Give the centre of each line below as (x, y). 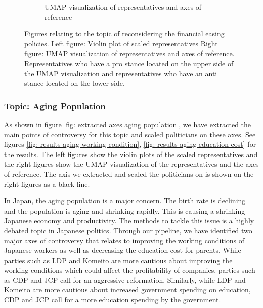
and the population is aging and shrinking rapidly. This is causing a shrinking (125, 210)
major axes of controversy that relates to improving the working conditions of (124, 240)
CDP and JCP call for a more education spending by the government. (113, 300)
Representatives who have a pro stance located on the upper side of (129, 63)
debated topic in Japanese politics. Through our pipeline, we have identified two (128, 230)
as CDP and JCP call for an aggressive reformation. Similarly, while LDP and (125, 279)
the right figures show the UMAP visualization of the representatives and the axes (131, 164)
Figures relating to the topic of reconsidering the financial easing (124, 34)
